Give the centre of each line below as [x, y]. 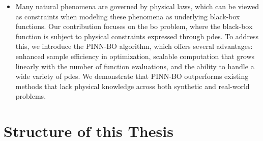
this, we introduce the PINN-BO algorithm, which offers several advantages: [134, 46]
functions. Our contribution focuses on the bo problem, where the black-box [134, 26]
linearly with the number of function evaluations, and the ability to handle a [135, 66]
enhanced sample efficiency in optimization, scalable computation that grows [135, 56]
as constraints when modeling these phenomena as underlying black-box [128, 16]
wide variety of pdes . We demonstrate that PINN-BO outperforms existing [132, 76]
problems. [31, 96]
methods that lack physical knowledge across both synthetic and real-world [133, 86]
